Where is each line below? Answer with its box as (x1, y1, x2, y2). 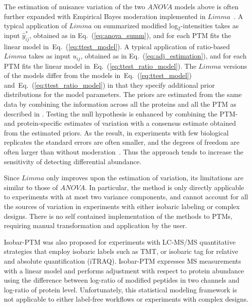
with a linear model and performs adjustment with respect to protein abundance (4, 265, 244, 275)
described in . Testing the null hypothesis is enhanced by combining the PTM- (4, 108, 238, 118)
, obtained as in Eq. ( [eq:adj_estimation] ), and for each (80, 51, 247, 61)
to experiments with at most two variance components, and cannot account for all (4, 192, 248, 202)
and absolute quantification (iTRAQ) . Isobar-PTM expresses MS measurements (4, 255, 241, 266)
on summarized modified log (94, 20, 178, 31)
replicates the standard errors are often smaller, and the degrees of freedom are (4, 137, 240, 147)
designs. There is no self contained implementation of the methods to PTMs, (4, 211, 233, 221)
